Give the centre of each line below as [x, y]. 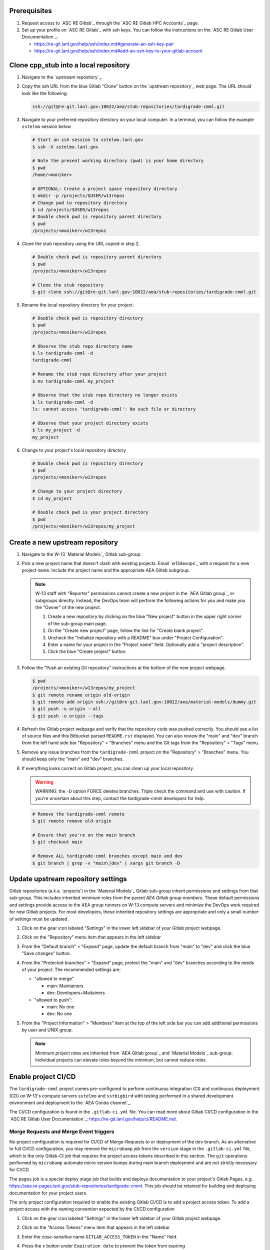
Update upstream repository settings [68, 879]
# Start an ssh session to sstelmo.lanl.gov [88, 140]
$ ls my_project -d [56, 430]
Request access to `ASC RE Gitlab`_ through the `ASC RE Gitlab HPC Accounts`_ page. [110, 23]
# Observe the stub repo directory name [82, 346]
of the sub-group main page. [77, 623]
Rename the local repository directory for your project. [78, 305]
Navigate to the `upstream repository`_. [62, 77]
